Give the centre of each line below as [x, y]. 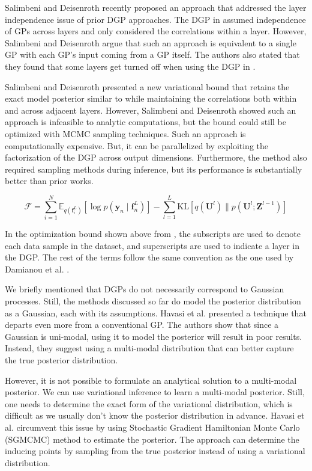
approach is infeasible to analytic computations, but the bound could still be [146, 122]
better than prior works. [49, 181]
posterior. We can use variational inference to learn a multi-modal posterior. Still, [155, 392]
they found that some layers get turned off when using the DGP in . [130, 66]
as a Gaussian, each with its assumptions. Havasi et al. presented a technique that [156, 312]
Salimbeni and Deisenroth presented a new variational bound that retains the [147, 86]
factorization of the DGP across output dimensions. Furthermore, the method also [156, 157]
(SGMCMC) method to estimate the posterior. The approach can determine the [152, 439]
